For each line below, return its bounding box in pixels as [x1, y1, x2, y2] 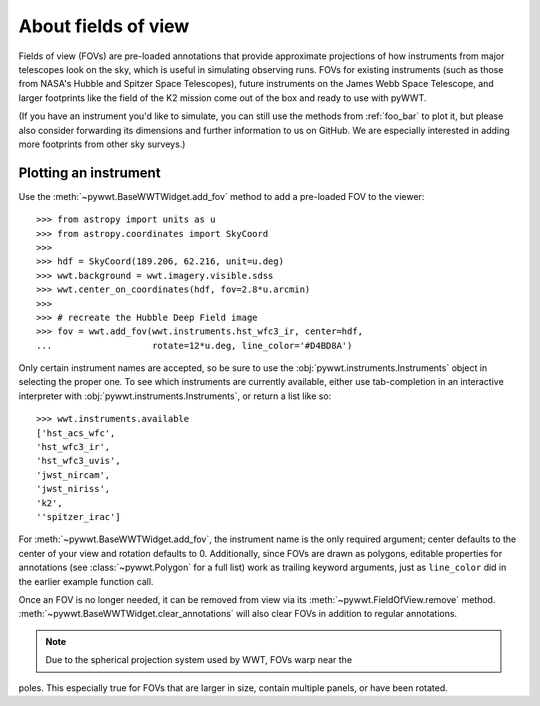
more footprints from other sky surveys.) [18, 138, 186, 150]
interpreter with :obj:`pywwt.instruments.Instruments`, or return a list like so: [18, 390, 332, 402]
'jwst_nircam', [36, 469, 111, 480]
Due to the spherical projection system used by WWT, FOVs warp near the [45, 654, 353, 666]
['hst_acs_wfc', [36, 427, 116, 439]
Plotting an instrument [18, 164, 161, 181]
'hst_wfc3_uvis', [36, 455, 121, 467]
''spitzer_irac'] [36, 511, 121, 522]
